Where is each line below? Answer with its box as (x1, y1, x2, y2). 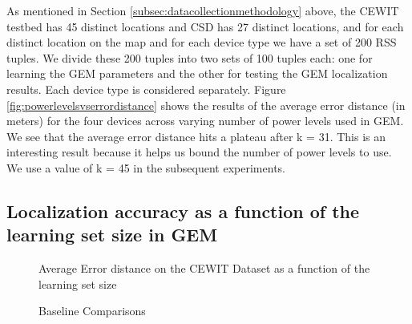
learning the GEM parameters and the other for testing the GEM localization (6, 65, 388, 82)
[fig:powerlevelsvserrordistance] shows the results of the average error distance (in (6, 96, 406, 113)
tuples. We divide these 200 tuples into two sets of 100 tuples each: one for (6, 49, 373, 66)
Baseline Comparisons (38, 302, 146, 319)
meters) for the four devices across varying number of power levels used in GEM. (6, 112, 404, 129)
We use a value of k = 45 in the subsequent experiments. (6, 159, 285, 176)
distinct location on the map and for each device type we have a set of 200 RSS (6, 34, 397, 51)
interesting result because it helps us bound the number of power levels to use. (6, 144, 392, 160)
